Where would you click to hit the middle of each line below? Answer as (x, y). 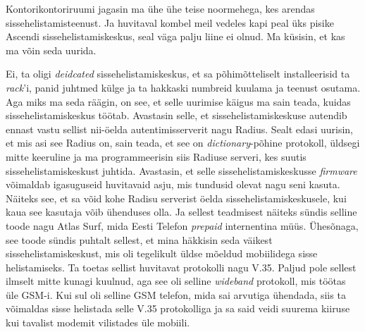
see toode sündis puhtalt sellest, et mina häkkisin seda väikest (139, 239)
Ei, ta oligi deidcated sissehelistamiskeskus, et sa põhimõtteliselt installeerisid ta (178, 74)
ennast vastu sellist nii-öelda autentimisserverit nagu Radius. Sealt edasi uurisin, (179, 129)
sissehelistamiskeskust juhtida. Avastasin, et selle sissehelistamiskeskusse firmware (181, 170)
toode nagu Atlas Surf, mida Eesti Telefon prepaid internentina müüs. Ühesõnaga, (182, 225)
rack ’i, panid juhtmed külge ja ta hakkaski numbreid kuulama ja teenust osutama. (183, 87)
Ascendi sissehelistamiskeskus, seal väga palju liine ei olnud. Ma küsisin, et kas (175, 36)
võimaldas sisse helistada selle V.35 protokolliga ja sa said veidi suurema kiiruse (178, 308)
